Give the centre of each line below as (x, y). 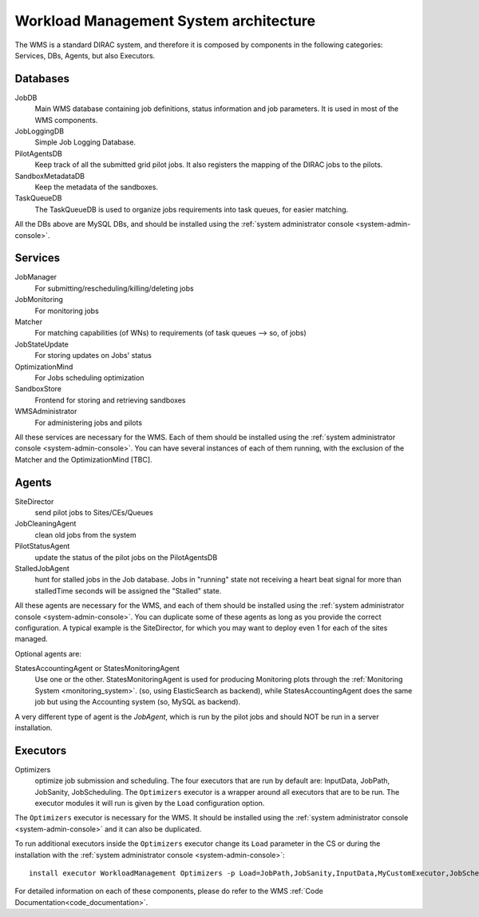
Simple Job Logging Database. (85, 142)
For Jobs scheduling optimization (89, 377)
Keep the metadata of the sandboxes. (97, 187)
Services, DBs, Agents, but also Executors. (85, 55)
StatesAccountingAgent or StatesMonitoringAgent (97, 669)
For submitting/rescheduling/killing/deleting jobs (115, 288)
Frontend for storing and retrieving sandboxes (110, 400)
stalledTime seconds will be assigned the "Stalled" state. (128, 590)
